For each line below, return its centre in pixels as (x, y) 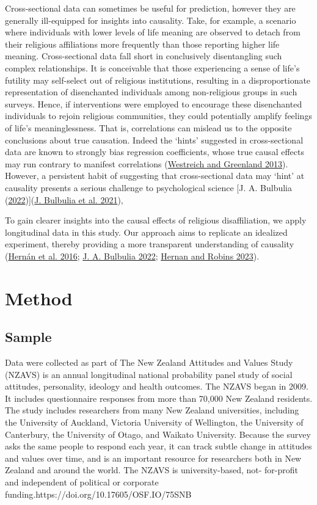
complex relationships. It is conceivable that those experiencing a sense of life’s (152, 67)
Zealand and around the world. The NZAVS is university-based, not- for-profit (151, 470)
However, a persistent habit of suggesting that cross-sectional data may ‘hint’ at (155, 176)
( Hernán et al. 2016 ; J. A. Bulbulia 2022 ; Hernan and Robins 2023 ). (132, 256)
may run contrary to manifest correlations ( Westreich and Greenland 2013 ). (147, 163)
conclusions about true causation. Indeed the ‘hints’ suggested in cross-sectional (154, 140)
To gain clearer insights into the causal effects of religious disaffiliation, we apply (156, 220)
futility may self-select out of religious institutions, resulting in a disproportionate (158, 80)
